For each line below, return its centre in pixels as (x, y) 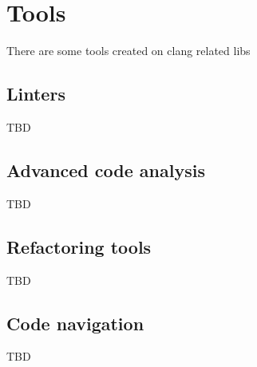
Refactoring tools (79, 246)
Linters (36, 94)
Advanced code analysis (106, 170)
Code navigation (75, 323)
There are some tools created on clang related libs (128, 51)
